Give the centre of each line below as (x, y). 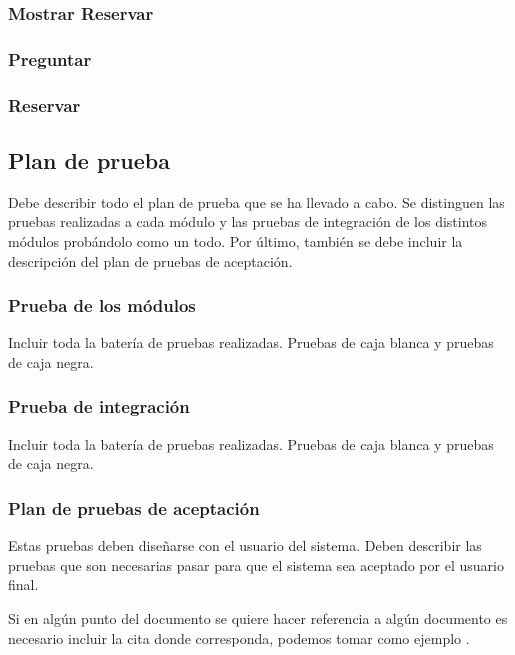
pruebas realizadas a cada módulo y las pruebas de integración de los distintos (248, 221)
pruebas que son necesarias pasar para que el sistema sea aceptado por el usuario (256, 564)
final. (23, 584)
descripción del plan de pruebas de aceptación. (150, 260)
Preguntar (50, 58)
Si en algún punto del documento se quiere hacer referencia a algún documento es (258, 617)
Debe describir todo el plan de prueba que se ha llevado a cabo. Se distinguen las (256, 201)
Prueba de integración (99, 406)
